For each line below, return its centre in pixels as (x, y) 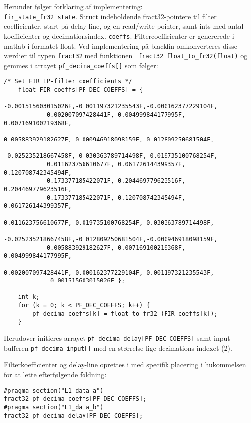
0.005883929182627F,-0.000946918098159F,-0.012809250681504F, (109, 140)
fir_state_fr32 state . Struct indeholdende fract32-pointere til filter (110, 16)
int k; (29, 297)
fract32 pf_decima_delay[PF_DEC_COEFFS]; (74, 415)
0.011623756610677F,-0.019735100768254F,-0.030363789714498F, (109, 222)
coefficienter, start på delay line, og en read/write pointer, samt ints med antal (124, 26)
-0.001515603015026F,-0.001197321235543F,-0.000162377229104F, (111, 106)
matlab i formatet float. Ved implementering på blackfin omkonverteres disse (121, 46)
